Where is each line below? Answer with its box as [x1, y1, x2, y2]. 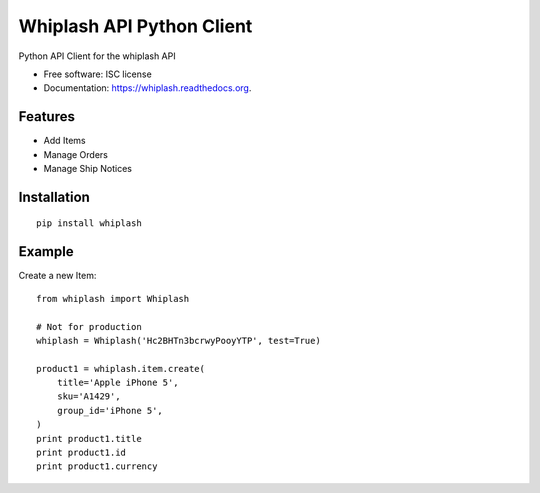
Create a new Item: [18, 270, 97, 282]
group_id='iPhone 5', [56, 405, 164, 416]
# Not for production [36, 321, 142, 332]
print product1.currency [36, 461, 158, 472]
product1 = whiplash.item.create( [36, 363, 205, 374]
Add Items [43, 135, 86, 147]
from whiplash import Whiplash [36, 293, 190, 304]
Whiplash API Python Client [18, 15, 253, 37]
